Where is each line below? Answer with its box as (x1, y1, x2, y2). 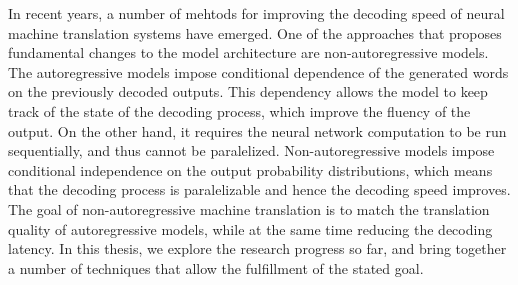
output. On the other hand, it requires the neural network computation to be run (8, 120, 507, 141)
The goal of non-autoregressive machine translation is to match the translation (8, 198, 490, 219)
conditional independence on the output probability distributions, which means (8, 159, 493, 180)
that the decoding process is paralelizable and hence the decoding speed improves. (8, 179, 511, 200)
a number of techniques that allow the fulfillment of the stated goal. (8, 257, 424, 278)
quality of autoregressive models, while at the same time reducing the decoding (8, 218, 493, 239)
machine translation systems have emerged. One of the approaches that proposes (8, 22, 502, 43)
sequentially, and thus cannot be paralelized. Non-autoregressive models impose (8, 140, 495, 161)
